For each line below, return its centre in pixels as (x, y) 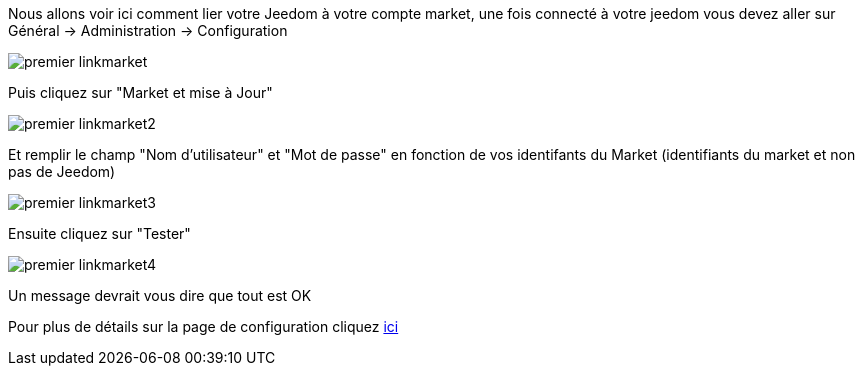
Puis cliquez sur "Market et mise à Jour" (140, 92)
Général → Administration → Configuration (148, 30)
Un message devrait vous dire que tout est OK (160, 295)
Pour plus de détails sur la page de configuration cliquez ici (203, 326)
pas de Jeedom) (62, 171)
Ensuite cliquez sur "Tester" (99, 233)
